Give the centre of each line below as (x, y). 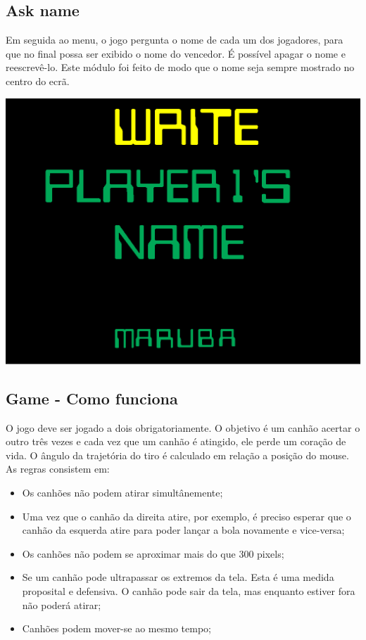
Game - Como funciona (92, 398)
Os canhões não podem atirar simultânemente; (122, 492)
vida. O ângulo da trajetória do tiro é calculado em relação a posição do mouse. (177, 455)
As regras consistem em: (58, 469)
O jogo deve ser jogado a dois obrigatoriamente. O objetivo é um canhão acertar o (183, 427)
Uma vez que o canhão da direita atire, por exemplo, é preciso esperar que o (187, 516)
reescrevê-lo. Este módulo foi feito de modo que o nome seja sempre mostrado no (180, 67)
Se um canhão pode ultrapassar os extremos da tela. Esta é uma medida (178, 577)
